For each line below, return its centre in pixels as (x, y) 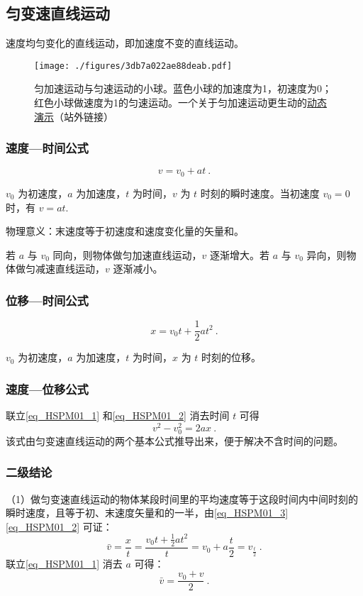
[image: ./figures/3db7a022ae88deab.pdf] (133, 66)
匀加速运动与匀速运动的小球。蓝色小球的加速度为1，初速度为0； (183, 88)
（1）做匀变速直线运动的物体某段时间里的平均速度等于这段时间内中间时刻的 (182, 498)
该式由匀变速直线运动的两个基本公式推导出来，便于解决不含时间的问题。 (174, 440)
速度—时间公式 (47, 148)
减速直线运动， (70, 269)
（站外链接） (84, 116)
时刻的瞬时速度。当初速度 (260, 193)
